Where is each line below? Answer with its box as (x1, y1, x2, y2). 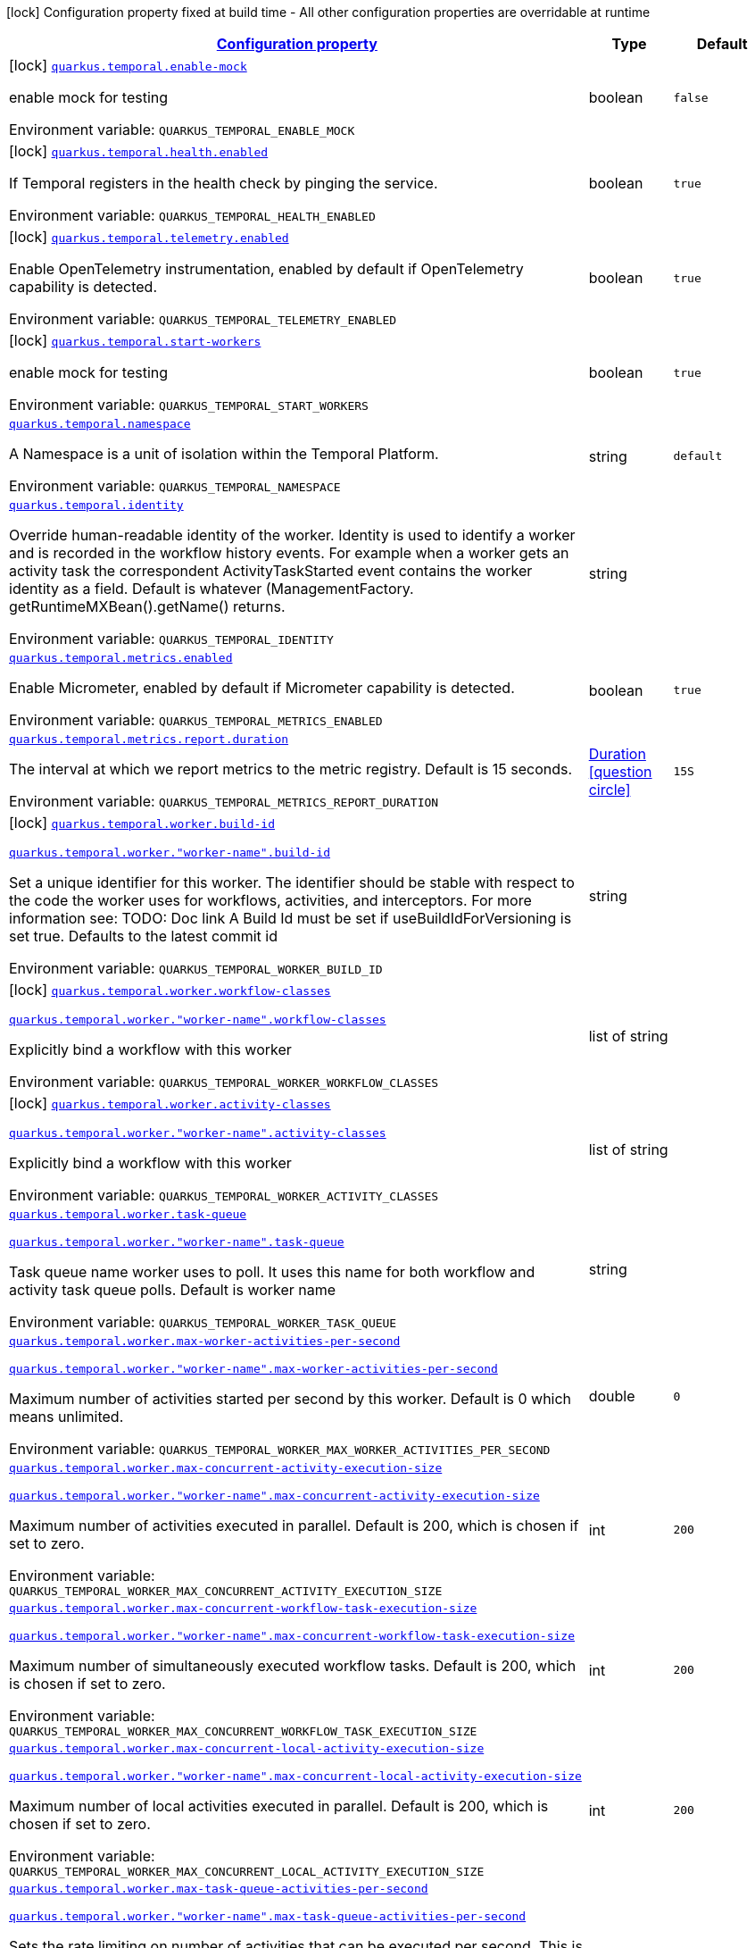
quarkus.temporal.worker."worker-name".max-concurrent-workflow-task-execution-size (9, 1629, 575, 1643)
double (588, 1387, 635, 1405)
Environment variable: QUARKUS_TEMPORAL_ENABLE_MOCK (9, 121, 355, 138)
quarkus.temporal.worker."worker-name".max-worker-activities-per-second (9, 1362, 498, 1375)
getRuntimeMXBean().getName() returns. (9, 598, 286, 615)
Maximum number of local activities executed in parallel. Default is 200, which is (9, 1797, 549, 1815)
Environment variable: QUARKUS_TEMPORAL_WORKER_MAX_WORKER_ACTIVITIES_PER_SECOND (9, 1440, 551, 1458)
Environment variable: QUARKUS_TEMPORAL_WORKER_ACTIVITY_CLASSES (9, 1186, 439, 1204)
